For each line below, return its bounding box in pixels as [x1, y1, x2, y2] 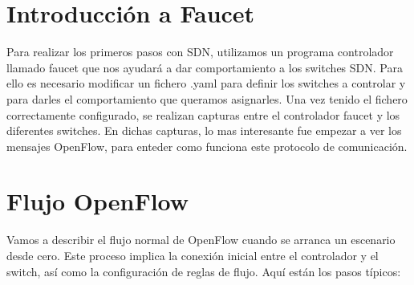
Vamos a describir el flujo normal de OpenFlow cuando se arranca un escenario [6, 231, 396, 248]
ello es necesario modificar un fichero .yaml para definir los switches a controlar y [6, 75, 406, 92]
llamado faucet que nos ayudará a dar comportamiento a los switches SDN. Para [6, 59, 403, 75]
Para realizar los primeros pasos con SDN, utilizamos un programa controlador [6, 43, 394, 60]
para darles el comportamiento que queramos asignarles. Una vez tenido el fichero [6, 90, 408, 107]
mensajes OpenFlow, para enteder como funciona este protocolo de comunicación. [6, 137, 408, 154]
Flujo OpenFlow [6, 185, 189, 218]
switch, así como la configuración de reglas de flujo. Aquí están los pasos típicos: [6, 263, 401, 279]
